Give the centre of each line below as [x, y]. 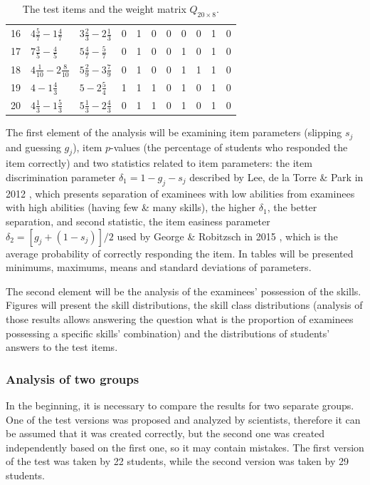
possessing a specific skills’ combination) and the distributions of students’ [168, 333]
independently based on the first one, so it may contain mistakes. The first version [185, 447]
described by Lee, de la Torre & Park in [276, 177]
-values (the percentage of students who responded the [229, 147]
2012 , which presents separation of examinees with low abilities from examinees [180, 193]
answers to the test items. [62, 347]
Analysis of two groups [73, 378]
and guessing [33, 147]
